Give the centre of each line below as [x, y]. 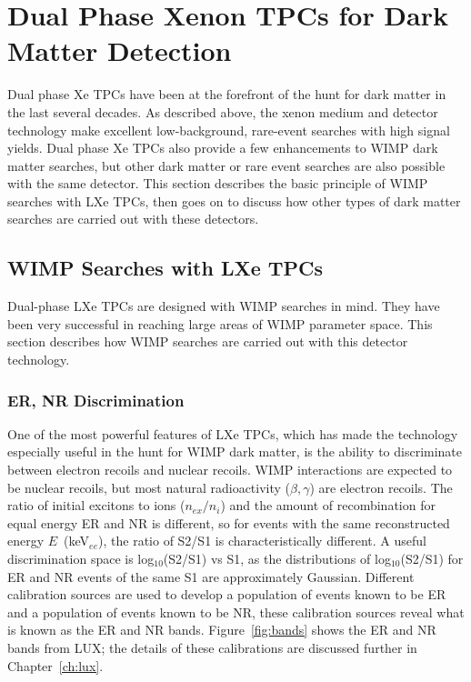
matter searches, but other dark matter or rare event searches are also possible [226, 165]
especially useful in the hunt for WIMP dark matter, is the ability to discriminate [235, 451]
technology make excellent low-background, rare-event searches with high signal [229, 130]
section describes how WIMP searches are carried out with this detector [208, 341]
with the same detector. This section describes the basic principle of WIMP [218, 183]
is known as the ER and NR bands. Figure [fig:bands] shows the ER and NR [222, 630]
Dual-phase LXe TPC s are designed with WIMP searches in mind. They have [224, 306]
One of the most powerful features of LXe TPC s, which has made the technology [233, 433]
